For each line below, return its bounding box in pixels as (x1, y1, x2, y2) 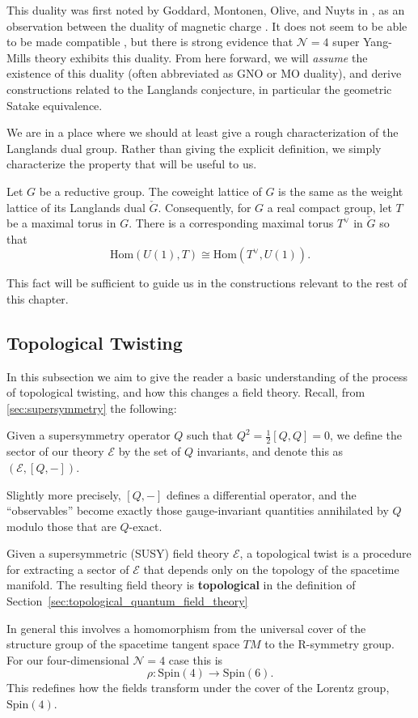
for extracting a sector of (6, 560, 129, 577)
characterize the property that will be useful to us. (6, 155, 257, 172)
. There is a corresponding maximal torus (129, 215, 334, 232)
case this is (168, 651, 223, 668)
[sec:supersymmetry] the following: (6, 399, 177, 416)
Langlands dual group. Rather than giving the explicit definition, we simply (6, 139, 382, 156)
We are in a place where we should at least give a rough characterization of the (6, 124, 399, 141)
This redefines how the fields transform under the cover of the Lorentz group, (6, 679, 390, 696)
